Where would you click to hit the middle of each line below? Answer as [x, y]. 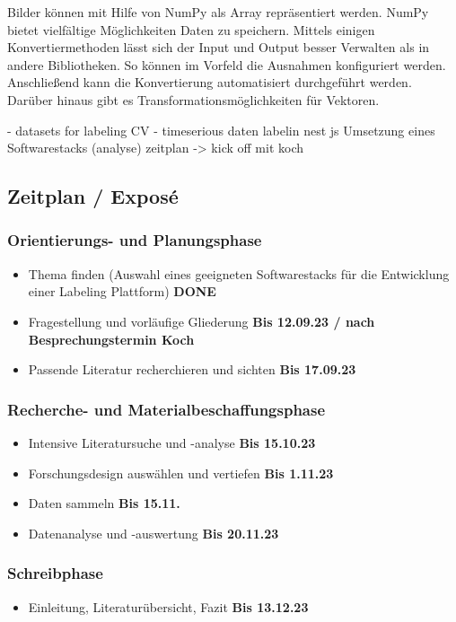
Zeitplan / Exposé [93, 196]
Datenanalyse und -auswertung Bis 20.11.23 [153, 533]
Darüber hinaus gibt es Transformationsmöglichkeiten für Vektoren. [193, 99]
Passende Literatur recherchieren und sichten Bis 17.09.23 [192, 369]
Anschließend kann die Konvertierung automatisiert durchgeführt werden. [210, 82]
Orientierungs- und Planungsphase [135, 240]
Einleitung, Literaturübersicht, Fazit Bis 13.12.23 [168, 606]
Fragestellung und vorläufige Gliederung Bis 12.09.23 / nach [202, 321]
